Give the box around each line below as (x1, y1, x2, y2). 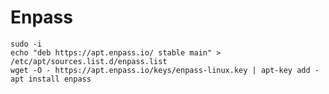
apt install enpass (10, 74, 92, 84)
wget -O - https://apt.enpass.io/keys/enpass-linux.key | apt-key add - (10, 65, 320, 75)
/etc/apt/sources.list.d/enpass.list (10, 56, 168, 66)
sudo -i (10, 39, 43, 49)
